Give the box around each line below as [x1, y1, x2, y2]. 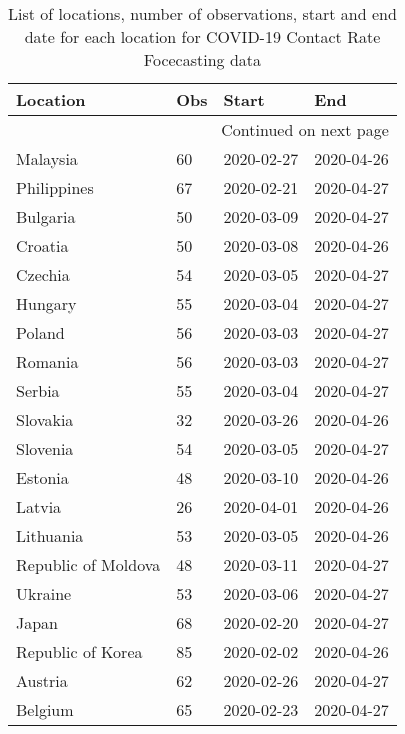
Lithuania [16, 524, 84, 547]
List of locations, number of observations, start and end [8, 2, 397, 25]
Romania [16, 350, 79, 373]
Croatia [16, 234, 69, 257]
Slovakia [16, 408, 74, 431]
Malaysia [16, 147, 78, 170]
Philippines [16, 176, 94, 199]
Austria [16, 669, 68, 692]
